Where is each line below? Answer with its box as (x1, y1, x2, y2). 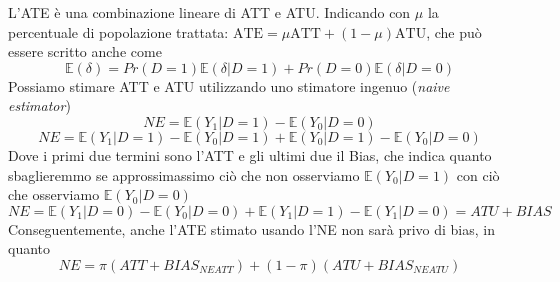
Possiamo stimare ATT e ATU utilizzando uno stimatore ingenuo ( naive (8, 75, 450, 96)
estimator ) (8, 95, 71, 116)
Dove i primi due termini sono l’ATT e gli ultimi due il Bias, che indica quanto (8, 144, 492, 165)
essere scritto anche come (8, 41, 162, 62)
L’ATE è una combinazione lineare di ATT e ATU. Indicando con (8, 2, 411, 22)
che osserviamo (8, 184, 100, 205)
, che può (426, 21, 482, 42)
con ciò (456, 164, 500, 185)
